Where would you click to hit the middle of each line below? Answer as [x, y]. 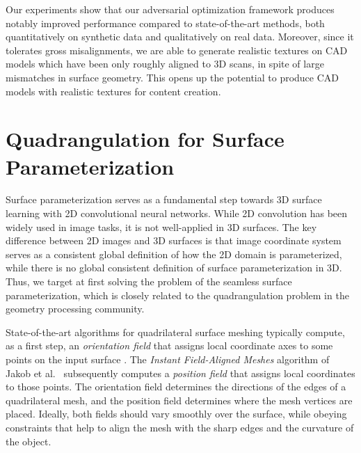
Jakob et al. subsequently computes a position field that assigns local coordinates [180, 373]
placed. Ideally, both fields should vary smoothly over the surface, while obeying [176, 414]
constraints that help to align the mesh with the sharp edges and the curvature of [180, 427]
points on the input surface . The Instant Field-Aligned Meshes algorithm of [168, 359]
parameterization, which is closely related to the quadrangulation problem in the [177, 295]
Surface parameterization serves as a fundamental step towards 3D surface [164, 199]
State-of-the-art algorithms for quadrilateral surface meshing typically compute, [175, 332]
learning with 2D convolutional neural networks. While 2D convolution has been [177, 213]
